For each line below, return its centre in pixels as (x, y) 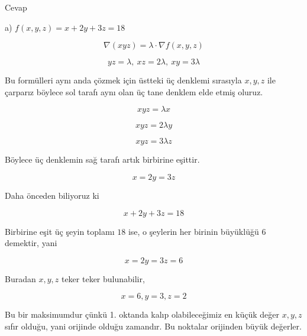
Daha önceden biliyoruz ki (52, 195)
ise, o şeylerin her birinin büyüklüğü (193, 231)
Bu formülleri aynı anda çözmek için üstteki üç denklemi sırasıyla (123, 80)
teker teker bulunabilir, (103, 278)
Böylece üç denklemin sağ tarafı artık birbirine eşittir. (102, 159)
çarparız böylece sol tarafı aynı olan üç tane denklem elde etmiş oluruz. (134, 91)
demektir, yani (31, 243)
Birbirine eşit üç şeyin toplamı (60, 231)
